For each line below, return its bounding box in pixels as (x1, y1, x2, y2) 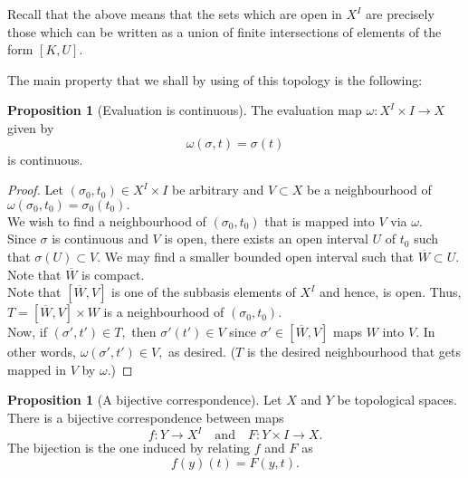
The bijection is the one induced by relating (7, 438, 251, 456)
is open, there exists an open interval (164, 229, 368, 248)
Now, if (7, 322, 47, 341)
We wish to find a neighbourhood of (7, 211, 206, 230)
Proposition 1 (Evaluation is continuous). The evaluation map (7, 100, 362, 119)
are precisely (365, 5, 435, 23)
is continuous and (52, 229, 148, 248)
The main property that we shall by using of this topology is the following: (7, 70, 423, 89)
